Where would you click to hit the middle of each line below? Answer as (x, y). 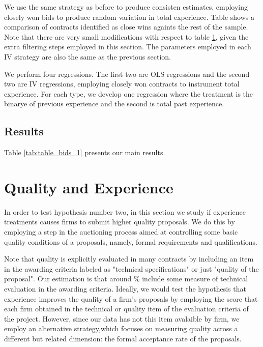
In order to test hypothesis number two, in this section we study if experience (125, 211)
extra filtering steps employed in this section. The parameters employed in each (128, 47)
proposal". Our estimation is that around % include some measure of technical (126, 279)
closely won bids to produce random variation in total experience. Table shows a (129, 17)
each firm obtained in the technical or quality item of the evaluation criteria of (126, 309)
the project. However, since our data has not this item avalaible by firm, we (122, 318)
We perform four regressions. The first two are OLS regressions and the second (127, 74)
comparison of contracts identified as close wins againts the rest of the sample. (126, 27)
